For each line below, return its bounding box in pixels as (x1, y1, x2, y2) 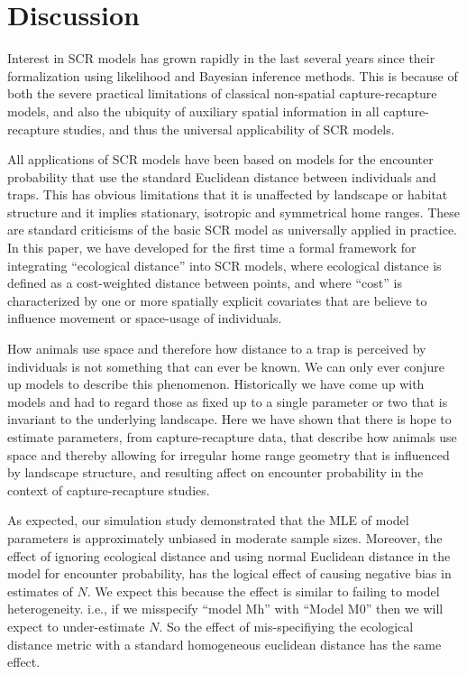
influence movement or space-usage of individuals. (7, 309, 282, 328)
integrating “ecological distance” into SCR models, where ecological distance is (7, 255, 442, 274)
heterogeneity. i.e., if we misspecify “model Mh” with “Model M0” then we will (7, 599, 444, 618)
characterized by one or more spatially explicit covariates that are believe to (7, 291, 427, 309)
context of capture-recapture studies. (7, 480, 210, 499)
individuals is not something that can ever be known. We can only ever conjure (7, 356, 444, 375)
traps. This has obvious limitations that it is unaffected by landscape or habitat (7, 185, 448, 204)
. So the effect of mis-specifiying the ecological (159, 616, 414, 635)
